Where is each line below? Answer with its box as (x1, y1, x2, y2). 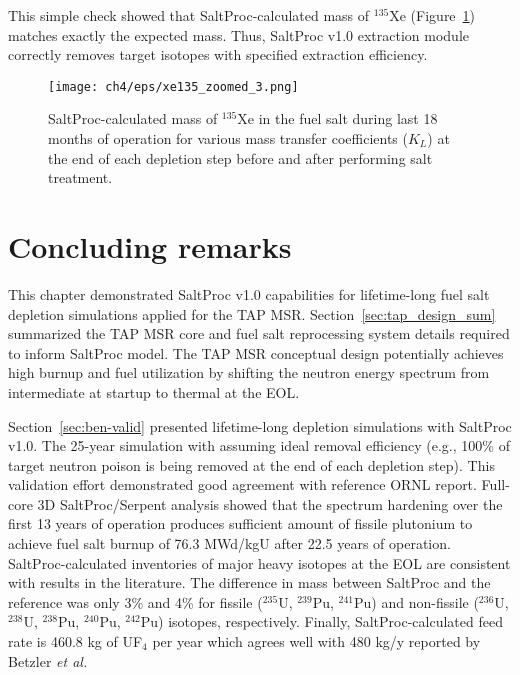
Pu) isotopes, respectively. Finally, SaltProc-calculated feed (140, 611, 503, 632)
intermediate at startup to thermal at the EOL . (8, 381, 300, 402)
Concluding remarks (8, 226, 292, 266)
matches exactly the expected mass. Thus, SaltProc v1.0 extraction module (8, 24, 469, 45)
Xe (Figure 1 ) (389, 5, 476, 25)
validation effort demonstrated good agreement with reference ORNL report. (8, 474, 477, 495)
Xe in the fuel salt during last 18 (237, 108, 438, 129)
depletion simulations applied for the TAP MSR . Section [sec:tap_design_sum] (8, 303, 496, 324)
